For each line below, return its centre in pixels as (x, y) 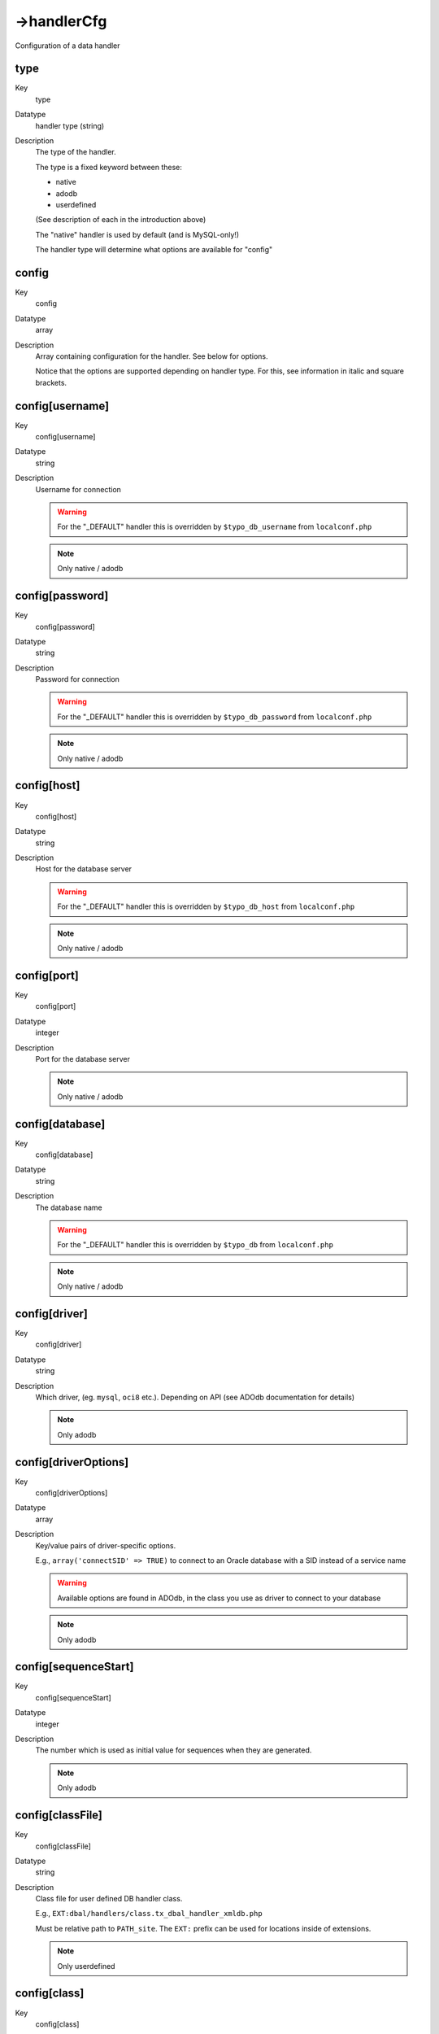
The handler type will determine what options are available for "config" (154, 250)
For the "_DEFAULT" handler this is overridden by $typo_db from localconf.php (195, 1245)
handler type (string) (70, 125)
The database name (69, 1207)
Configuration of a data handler (68, 46)
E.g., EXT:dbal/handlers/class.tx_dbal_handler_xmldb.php (149, 1914)
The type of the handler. (76, 152)
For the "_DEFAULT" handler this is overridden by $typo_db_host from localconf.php (206, 906)
